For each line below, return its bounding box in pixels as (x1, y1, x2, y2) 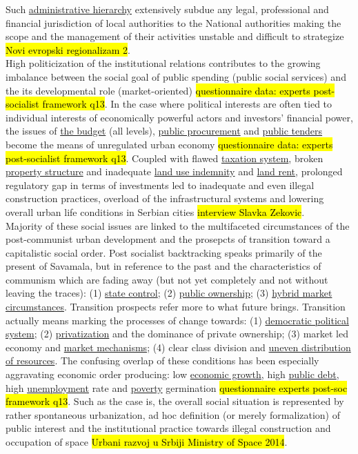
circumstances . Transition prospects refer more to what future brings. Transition (6, 299, 346, 314)
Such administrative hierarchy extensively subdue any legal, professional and (6, 2, 329, 16)
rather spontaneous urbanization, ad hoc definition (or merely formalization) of (6, 407, 341, 422)
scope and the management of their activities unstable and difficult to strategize (6, 29, 344, 43)
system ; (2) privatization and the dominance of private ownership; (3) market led (6, 326, 349, 341)
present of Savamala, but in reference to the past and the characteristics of (6, 259, 321, 273)
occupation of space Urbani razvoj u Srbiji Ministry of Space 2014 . (6, 435, 288, 448)
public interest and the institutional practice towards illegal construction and (6, 421, 331, 435)
